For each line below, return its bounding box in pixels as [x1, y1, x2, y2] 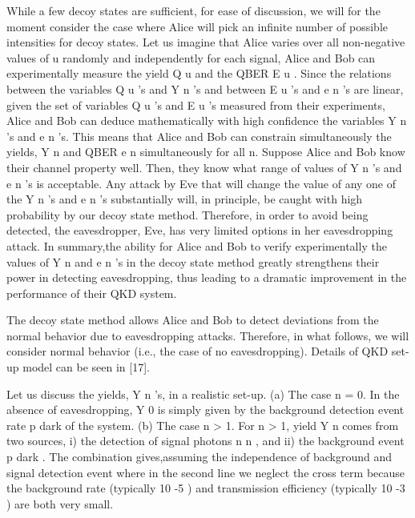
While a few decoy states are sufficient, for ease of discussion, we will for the [6, 2, 381, 18]
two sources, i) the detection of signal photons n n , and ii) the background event [6, 432, 405, 449]
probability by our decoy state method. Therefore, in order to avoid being [6, 206, 369, 223]
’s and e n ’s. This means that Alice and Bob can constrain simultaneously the [6, 127, 392, 144]
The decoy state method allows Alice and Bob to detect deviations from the [6, 311, 379, 328]
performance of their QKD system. [6, 284, 177, 301]
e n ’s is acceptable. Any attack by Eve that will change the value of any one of [6, 175, 397, 191]
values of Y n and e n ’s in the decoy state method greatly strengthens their [6, 253, 380, 270]
